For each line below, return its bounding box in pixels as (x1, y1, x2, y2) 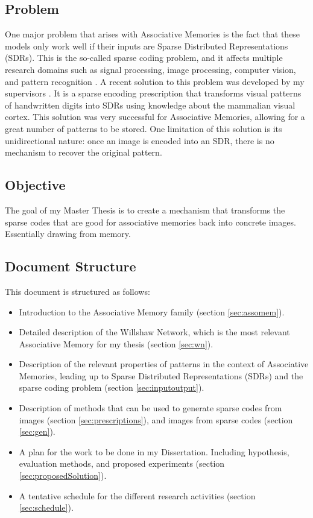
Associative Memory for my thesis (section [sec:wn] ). (19, 337, 213, 350)
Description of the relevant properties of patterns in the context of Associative (19, 358, 309, 370)
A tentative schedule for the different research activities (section (19, 489, 256, 502)
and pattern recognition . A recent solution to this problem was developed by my (5, 75, 305, 87)
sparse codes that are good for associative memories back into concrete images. (5, 215, 296, 228)
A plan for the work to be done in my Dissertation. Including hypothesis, (19, 445, 289, 458)
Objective (5, 175, 66, 194)
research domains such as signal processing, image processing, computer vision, (5, 63, 296, 75)
